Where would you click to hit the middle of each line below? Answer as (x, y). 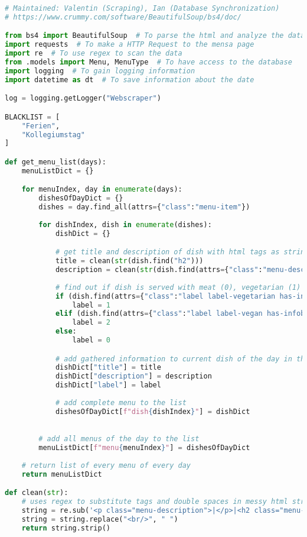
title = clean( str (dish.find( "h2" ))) (129, 261)
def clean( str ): (37, 493)
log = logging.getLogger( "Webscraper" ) (83, 98)
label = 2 (92, 323)
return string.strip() (66, 528)
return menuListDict (62, 474)
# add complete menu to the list (121, 402)
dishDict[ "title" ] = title (108, 368)
